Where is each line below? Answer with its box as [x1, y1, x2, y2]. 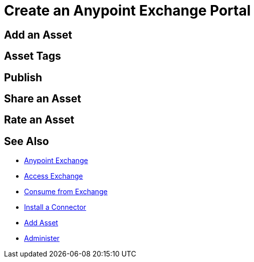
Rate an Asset [4, 113, 75, 126]
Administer [24, 234, 60, 243]
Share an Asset [4, 92, 81, 105]
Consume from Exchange [24, 187, 108, 196]
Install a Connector [24, 203, 86, 212]
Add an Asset [4, 28, 73, 41]
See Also [4, 135, 49, 148]
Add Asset [24, 218, 58, 227]
